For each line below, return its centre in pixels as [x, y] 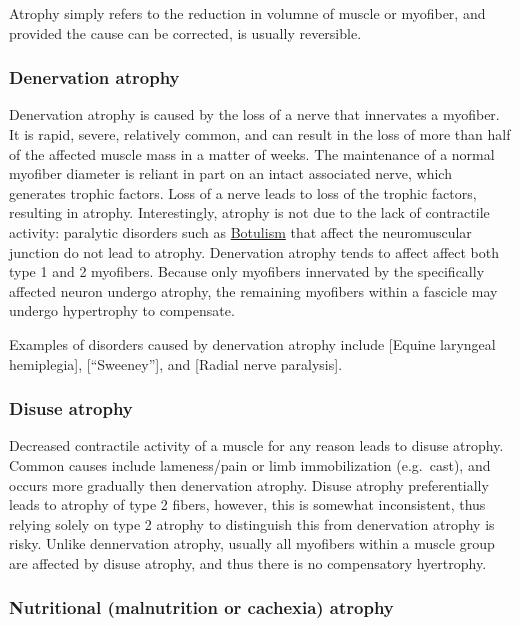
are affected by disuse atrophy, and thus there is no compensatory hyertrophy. [248, 562]
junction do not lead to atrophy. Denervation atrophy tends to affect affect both [254, 251]
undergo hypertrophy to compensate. [122, 310]
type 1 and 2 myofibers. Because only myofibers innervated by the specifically [247, 271]
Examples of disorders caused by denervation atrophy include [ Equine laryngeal [252, 343]
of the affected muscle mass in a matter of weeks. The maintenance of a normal [252, 153]
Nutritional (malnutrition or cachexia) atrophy [201, 607]
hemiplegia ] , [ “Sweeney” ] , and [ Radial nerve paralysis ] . [176, 363]
